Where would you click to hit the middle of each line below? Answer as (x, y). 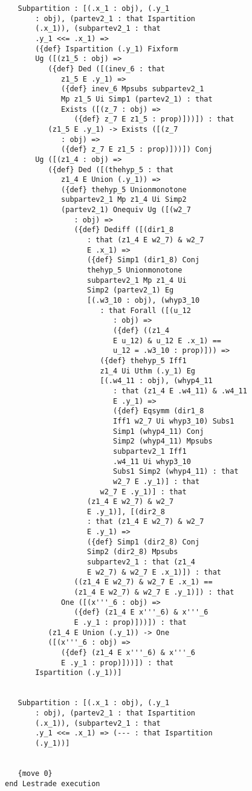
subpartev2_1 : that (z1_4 (141, 562)
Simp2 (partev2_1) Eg (131, 290)
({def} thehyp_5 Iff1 (143, 360)
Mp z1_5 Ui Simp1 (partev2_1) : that (137, 99)
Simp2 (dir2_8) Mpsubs (133, 552)
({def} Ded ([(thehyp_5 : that (111, 169)
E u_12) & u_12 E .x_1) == (167, 341)
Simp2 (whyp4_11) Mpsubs (163, 441)
